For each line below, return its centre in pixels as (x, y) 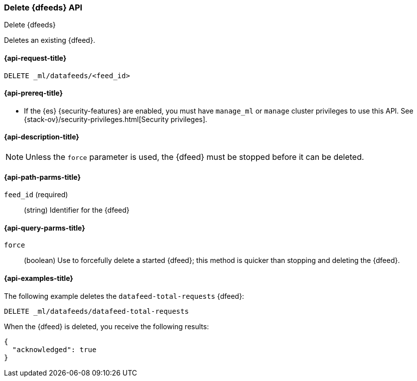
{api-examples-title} (39, 278)
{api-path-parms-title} (43, 177)
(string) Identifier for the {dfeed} (77, 210)
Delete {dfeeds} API (43, 7)
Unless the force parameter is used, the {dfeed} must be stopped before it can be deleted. (195, 157)
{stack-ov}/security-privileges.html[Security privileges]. (116, 119)
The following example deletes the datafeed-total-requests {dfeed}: (124, 296)
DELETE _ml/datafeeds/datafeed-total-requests (96, 311)
